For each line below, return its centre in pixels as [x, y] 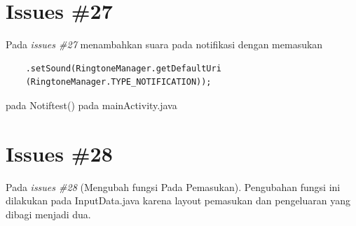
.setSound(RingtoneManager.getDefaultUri [123, 68]
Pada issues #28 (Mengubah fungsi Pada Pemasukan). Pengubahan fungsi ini [173, 186]
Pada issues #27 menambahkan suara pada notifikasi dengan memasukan [164, 44]
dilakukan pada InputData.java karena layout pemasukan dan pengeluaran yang [178, 200]
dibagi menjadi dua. [48, 214]
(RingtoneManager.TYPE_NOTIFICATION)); [118, 82]
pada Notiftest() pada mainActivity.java [91, 105]
